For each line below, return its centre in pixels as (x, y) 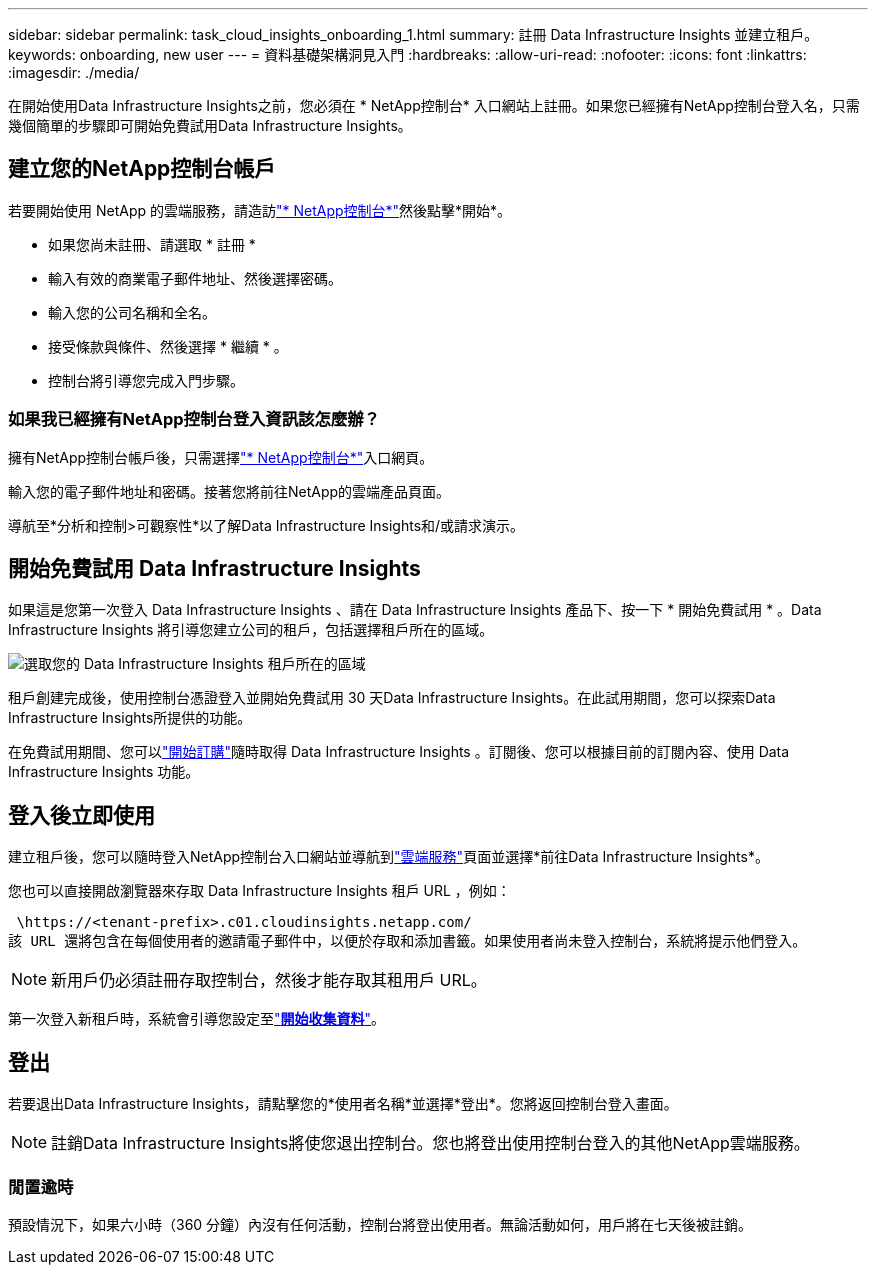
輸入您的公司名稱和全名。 (132, 312)
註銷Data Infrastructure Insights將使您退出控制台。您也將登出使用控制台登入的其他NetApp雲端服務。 (430, 1143)
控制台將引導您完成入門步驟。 (146, 380)
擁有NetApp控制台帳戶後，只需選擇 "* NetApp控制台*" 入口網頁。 (221, 457)
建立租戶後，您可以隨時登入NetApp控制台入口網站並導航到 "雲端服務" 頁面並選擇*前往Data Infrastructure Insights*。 (388, 857)
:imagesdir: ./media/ (74, 72)
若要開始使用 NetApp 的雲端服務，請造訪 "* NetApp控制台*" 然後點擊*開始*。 (260, 210)
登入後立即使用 (81, 815)
